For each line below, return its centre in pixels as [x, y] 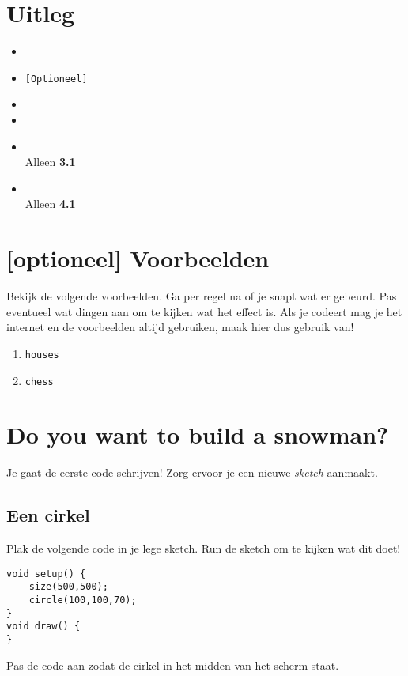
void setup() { [46, 574]
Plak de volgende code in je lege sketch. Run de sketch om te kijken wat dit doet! [204, 548]
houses [42, 355]
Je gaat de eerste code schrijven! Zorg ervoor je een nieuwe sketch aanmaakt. [192, 472]
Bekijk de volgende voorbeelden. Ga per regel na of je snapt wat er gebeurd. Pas [202, 296]
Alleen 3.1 [50, 162]
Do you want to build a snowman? [198, 434]
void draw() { [43, 627]
